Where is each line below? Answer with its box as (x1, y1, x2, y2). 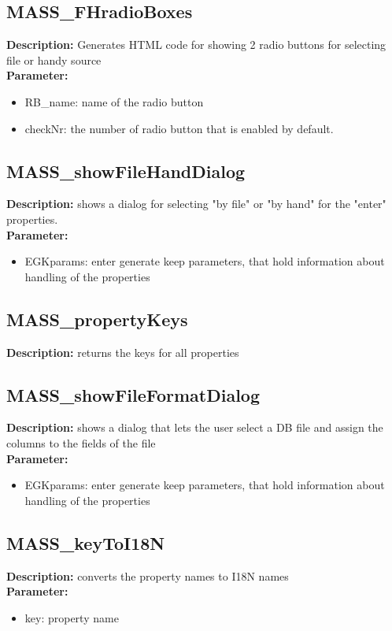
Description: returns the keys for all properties (6, 343, 239, 360)
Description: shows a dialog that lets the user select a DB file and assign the (6, 419, 383, 436)
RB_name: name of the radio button (24, 93, 204, 109)
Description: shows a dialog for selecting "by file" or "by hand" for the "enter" (6, 195, 386, 212)
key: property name (24, 609, 119, 625)
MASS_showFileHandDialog (6, 158, 246, 183)
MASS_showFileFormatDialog (6, 382, 261, 406)
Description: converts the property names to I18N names (6, 567, 289, 584)
